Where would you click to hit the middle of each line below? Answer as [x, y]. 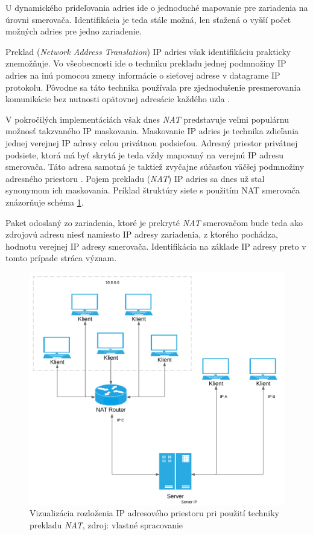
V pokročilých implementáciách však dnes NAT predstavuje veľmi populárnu [147, 119]
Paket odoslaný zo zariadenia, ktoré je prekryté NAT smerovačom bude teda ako [154, 222]
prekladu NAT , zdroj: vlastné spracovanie [106, 524]
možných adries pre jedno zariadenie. [74, 31]
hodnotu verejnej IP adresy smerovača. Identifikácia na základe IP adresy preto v [156, 246]
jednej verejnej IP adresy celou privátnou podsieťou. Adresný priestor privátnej [152, 142]
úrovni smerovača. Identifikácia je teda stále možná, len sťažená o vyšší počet [148, 19]
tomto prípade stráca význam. [61, 258]
